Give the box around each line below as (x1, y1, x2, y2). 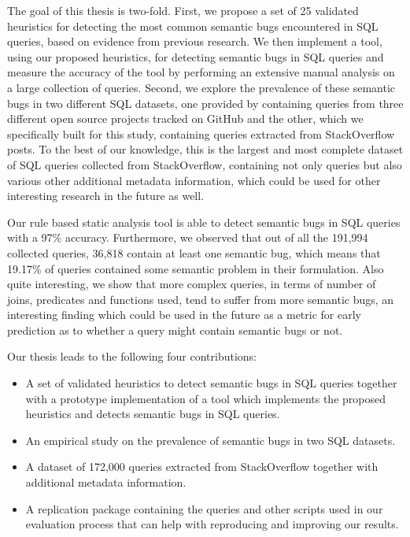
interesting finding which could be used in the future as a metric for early (7, 306, 362, 323)
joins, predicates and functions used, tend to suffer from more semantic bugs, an (7, 291, 394, 307)
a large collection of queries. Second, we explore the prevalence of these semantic (7, 79, 396, 95)
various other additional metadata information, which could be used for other (7, 172, 381, 188)
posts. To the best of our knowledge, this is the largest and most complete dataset (7, 141, 404, 157)
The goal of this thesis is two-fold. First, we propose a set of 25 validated (7, 2, 359, 18)
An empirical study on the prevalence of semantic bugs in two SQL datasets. (25, 431, 396, 448)
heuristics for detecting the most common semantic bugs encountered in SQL (7, 17, 379, 34)
